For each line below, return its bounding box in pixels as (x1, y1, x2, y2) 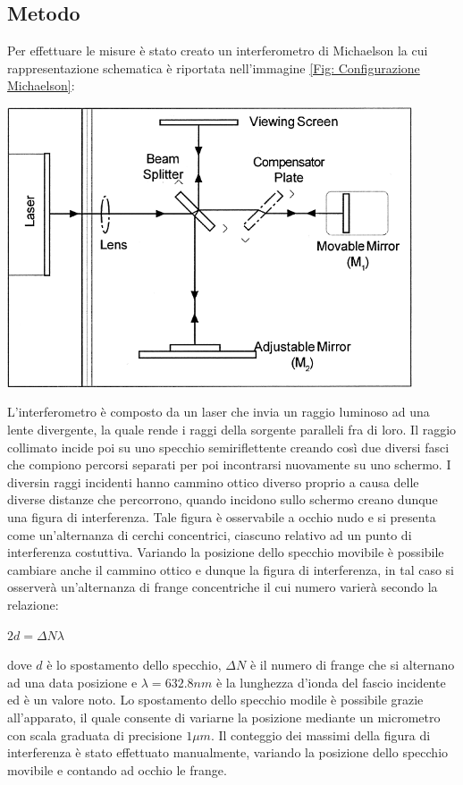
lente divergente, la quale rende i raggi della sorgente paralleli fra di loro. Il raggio (7, 420, 457, 439)
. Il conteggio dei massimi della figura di (210, 725, 431, 744)
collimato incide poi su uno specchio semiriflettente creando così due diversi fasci (7, 437, 450, 456)
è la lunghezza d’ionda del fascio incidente (215, 672, 446, 691)
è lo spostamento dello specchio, (46, 655, 222, 674)
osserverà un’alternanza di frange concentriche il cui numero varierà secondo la (7, 578, 438, 596)
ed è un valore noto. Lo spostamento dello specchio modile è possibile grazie (7, 690, 424, 709)
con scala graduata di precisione (7, 725, 182, 744)
